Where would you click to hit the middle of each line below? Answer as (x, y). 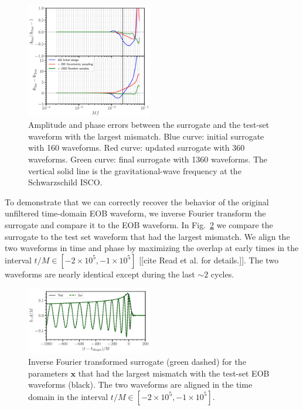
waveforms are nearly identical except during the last (100, 274)
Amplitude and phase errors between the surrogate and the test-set (149, 125)
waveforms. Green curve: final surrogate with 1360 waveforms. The (148, 159)
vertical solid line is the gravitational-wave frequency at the (135, 170)
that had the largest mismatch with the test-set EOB (174, 373)
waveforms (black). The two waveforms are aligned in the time (140, 384)
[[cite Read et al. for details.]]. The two (209, 260)
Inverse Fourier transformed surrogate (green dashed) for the (137, 361)
